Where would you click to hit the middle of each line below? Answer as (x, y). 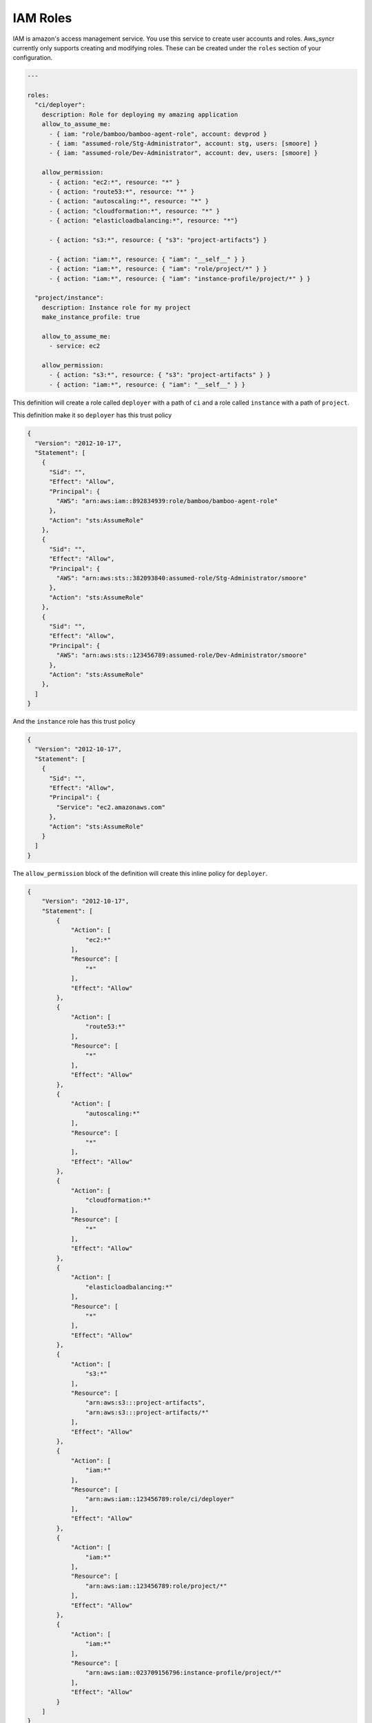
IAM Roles (42, 18)
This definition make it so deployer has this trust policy (92, 415)
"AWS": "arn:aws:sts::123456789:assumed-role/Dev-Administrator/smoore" (182, 655)
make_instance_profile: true (91, 317)
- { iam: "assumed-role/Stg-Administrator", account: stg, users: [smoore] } (184, 144)
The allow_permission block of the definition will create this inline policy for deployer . (140, 873)
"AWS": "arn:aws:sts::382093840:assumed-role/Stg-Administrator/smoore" (182, 578)
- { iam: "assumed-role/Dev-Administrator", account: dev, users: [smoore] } (184, 153)
